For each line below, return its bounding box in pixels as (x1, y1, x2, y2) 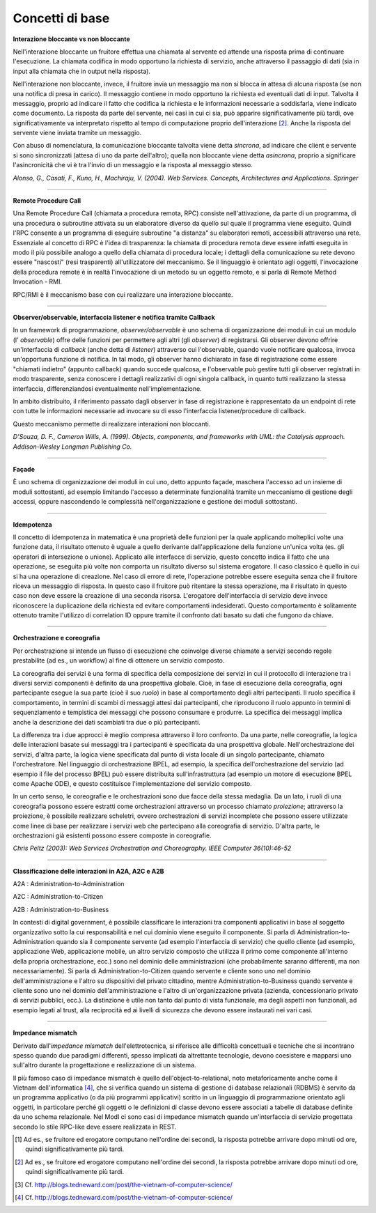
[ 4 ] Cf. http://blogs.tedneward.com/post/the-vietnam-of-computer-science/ (15, 1193, 233, 1201)
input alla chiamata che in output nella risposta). (13, 67, 151, 75)
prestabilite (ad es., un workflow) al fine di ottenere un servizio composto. (13, 656, 225, 665)
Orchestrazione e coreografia (13, 634, 100, 642)
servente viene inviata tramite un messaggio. (13, 129, 142, 137)
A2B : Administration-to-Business (13, 905, 109, 913)
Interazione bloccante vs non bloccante (13, 35, 130, 43)
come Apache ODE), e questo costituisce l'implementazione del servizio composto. (13, 779, 252, 787)
